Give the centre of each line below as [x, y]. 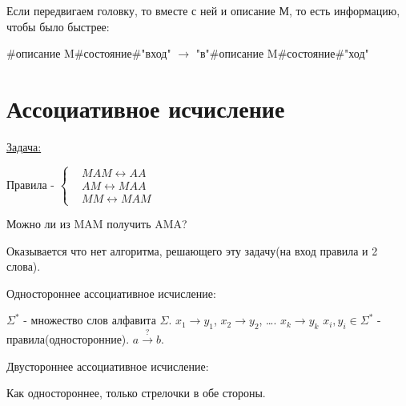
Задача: [24, 146]
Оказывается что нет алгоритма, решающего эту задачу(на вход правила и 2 [192, 250]
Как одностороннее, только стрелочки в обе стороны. [136, 393]
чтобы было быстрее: [58, 26]
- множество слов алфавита [90, 320]
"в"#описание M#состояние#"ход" [282, 53]
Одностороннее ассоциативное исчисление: [111, 293]
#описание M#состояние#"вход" [89, 53]
